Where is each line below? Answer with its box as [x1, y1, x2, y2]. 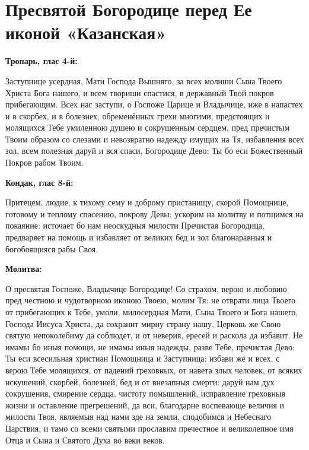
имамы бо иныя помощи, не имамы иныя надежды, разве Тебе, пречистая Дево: [5, 340, 295, 353]
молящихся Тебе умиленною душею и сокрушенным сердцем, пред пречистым [5, 121, 290, 134]
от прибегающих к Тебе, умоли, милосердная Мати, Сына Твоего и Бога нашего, [5, 306, 298, 318]
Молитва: [5, 262, 42, 275]
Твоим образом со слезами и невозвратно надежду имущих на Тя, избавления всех [5, 132, 304, 145]
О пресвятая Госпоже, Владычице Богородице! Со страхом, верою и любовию [5, 282, 287, 294]
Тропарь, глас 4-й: [5, 55, 78, 67]
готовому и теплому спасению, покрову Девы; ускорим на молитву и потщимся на [5, 207, 304, 220]
